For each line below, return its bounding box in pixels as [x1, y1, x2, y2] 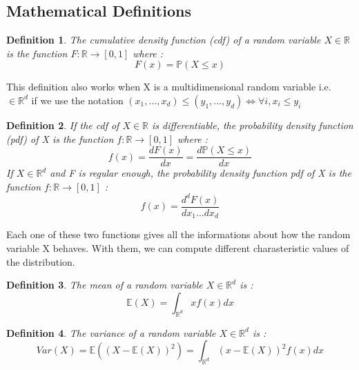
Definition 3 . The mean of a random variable [6, 277, 203, 292]
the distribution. [6, 254, 75, 269]
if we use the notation [31, 92, 124, 107]
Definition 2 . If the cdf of [6, 117, 119, 132]
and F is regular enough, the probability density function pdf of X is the [50, 166, 351, 180]
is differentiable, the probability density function [152, 117, 353, 132]
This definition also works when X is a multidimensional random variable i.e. [6, 79, 331, 94]
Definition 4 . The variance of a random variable [6, 325, 216, 340]
